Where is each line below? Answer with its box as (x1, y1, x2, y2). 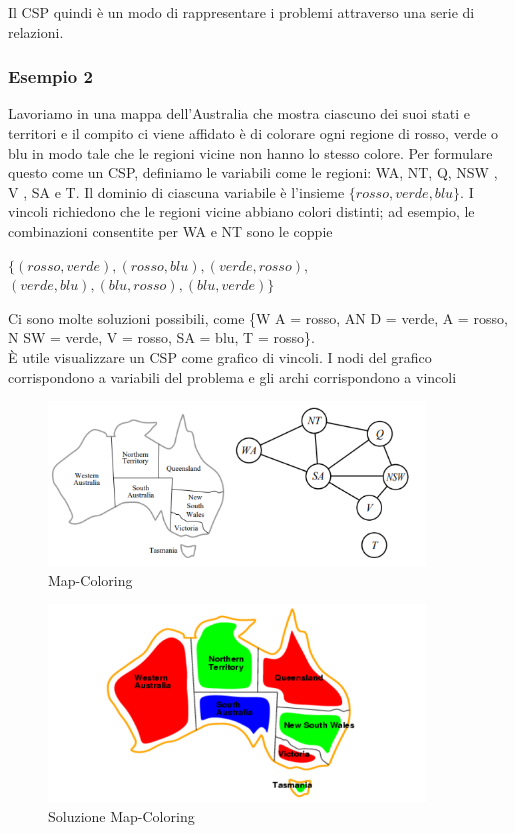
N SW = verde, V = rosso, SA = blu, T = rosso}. (8, 327, 315, 348)
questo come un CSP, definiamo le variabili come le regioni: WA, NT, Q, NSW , (8, 162, 498, 183)
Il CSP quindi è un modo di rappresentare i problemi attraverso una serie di (8, 2, 475, 22)
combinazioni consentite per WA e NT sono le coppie (8, 220, 333, 241)
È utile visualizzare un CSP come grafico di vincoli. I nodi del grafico (8, 346, 432, 367)
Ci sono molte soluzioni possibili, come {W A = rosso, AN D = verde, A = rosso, (8, 307, 508, 328)
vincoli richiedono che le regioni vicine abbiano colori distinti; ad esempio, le (8, 201, 475, 222)
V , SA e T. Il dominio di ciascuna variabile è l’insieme (8, 181, 345, 202)
